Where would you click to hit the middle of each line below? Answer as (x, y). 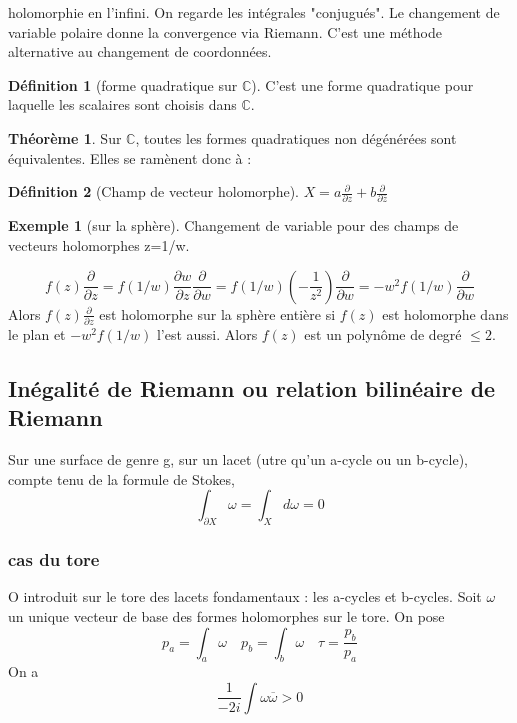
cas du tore (54, 559)
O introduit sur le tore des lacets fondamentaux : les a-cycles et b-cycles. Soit (245, 596)
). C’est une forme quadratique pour (362, 84)
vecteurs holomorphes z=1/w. (99, 245)
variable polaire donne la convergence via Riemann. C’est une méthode (225, 31)
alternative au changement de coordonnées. (140, 51)
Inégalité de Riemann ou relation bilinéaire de (252, 387)
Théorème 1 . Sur (65, 137)
